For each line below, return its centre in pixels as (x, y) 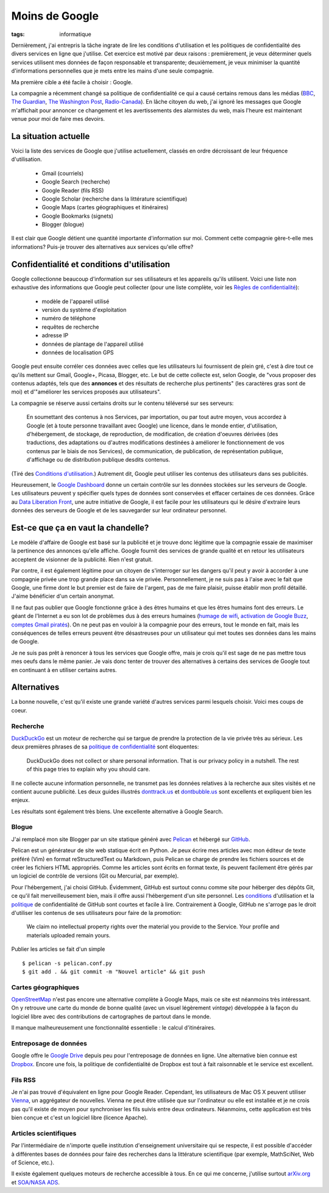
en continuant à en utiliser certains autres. (64, 670)
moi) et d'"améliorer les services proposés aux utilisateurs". (86, 392)
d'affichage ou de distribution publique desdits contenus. (98, 460)
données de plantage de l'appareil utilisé (93, 344)
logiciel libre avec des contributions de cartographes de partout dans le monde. (111, 1016)
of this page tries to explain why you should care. (88, 769)
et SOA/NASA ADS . (36, 1182)
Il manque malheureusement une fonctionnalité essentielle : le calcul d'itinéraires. (113, 1028)
